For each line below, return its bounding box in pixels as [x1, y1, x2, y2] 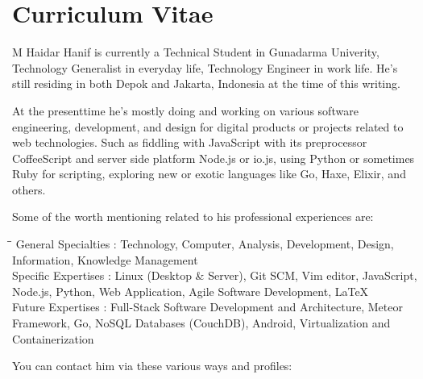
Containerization [12, 330, 94, 347]
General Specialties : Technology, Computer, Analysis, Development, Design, [15, 235, 394, 252]
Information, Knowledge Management [12, 251, 198, 268]
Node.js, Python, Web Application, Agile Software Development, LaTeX [12, 282, 369, 299]
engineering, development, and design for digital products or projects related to [12, 118, 404, 135]
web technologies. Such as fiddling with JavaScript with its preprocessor [12, 134, 367, 151]
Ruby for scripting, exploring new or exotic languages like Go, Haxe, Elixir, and [12, 165, 406, 182]
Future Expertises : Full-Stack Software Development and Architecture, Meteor [12, 298, 403, 315]
